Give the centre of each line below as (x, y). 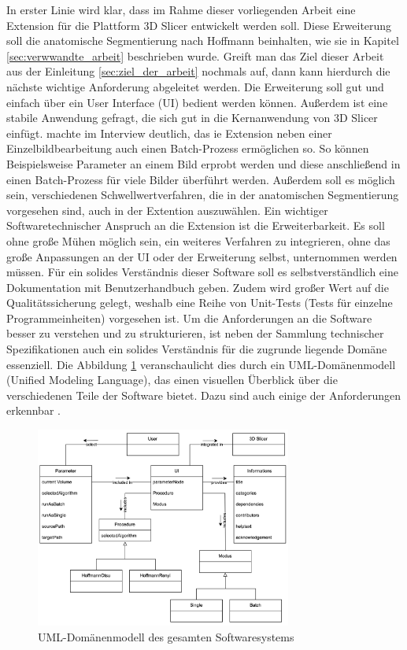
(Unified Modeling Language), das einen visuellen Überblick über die (172, 380)
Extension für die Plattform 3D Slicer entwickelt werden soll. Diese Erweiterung (199, 25)
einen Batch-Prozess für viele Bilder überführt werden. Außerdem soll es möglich (201, 179)
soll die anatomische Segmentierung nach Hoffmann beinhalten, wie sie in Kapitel (203, 41)
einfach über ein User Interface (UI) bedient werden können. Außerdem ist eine (197, 102)
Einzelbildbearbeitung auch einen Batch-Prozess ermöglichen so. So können (188, 148)
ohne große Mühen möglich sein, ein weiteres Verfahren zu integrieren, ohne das (198, 240)
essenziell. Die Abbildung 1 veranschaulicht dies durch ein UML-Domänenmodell (201, 364)
